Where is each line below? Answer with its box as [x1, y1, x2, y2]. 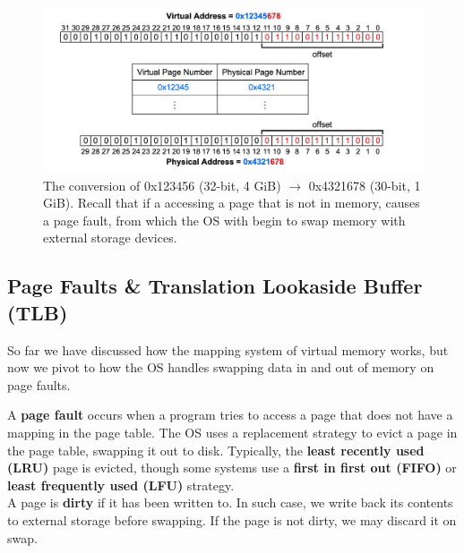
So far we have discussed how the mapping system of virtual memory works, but [7, 340, 449, 359]
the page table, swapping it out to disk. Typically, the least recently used [7, 440, 425, 459]
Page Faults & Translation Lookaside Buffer [7, 272, 423, 300]
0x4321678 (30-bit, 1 [308, 175, 421, 194]
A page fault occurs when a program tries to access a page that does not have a [7, 405, 453, 424]
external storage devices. [43, 228, 177, 247]
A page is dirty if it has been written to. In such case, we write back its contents [7, 493, 453, 512]
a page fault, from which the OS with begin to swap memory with [43, 210, 406, 229]
